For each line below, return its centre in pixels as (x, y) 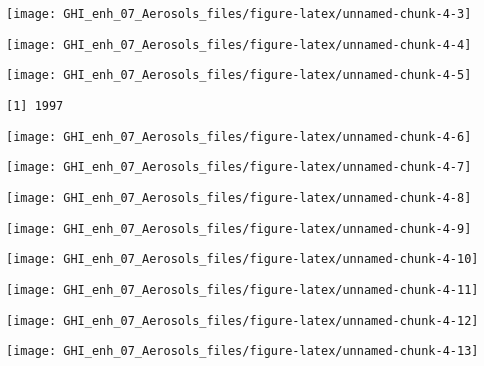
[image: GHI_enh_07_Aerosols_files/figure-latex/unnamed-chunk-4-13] (242, 351)
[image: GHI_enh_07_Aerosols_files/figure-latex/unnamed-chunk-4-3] (239, 14)
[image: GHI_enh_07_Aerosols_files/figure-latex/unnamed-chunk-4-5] (239, 75)
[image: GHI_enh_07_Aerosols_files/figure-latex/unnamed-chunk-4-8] (239, 197)
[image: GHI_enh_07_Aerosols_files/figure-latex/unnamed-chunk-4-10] (242, 259)
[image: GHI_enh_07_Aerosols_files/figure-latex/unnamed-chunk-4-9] (239, 228)
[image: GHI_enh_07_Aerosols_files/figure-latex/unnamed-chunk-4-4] (239, 44)
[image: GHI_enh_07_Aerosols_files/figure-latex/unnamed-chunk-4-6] (239, 136)
